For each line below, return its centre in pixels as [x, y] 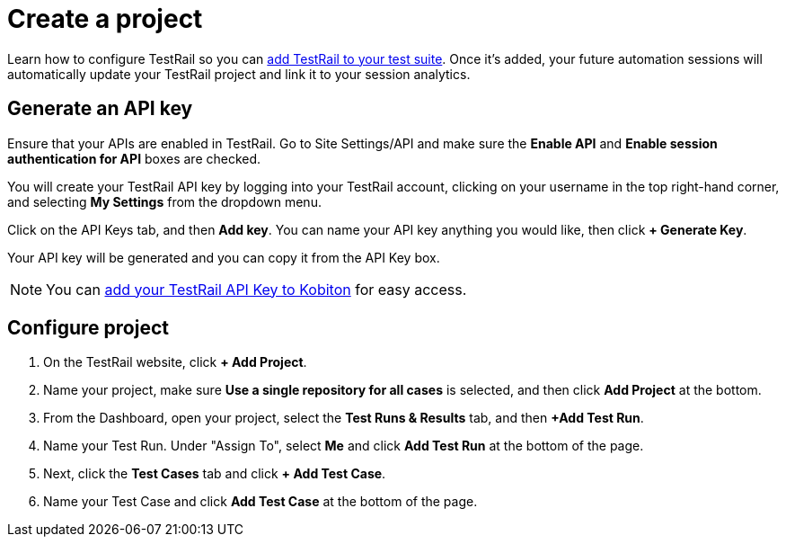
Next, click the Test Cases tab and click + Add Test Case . [215, 474]
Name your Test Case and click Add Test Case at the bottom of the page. [261, 502]
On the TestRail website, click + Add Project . [175, 362]
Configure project [88, 328]
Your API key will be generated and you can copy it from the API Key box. [224, 257]
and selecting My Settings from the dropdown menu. [164, 201]
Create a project [105, 19]
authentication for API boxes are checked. [134, 158]
